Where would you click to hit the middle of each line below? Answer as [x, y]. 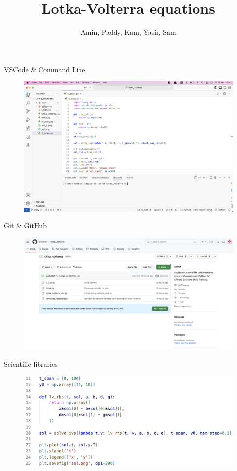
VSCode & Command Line [45, 69]
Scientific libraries [31, 364]
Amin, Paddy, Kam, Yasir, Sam [128, 32]
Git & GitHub [25, 225]
